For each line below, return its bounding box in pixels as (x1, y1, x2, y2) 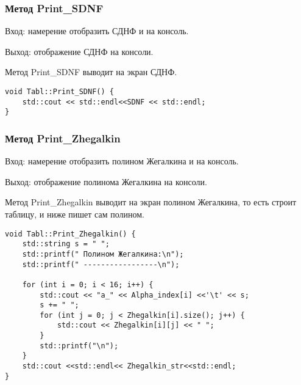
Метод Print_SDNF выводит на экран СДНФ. (5, 65, 177, 78)
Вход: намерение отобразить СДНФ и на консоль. (5, 24, 189, 37)
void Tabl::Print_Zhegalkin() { (5, 229, 136, 238)
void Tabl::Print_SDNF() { (5, 87, 114, 96)
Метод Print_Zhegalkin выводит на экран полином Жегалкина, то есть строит (5, 196, 297, 208)
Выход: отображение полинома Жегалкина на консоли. (5, 175, 207, 188)
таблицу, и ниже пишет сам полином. (5, 207, 144, 220)
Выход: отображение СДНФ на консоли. (5, 45, 154, 57)
